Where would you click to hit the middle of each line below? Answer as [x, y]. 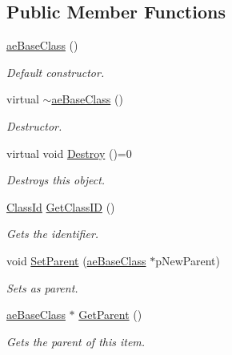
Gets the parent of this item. [76, 341]
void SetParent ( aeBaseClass [76, 260]
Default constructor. [56, 72]
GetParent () [110, 315]
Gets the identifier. [53, 234]
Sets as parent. [42, 287]
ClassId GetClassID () [61, 206]
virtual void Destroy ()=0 [69, 153]
